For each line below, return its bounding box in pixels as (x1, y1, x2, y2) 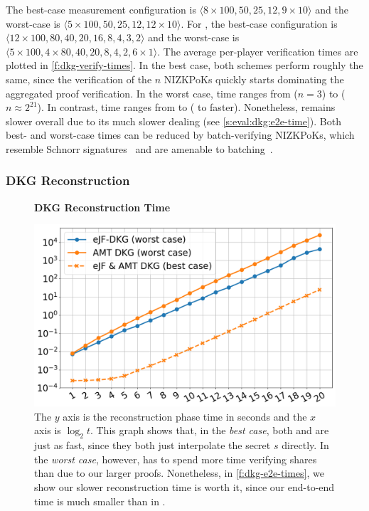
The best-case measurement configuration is (6, 2, 196, 16)
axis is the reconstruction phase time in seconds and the (63, 409, 307, 423)
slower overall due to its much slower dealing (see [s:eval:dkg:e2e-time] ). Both (6, 113, 341, 128)
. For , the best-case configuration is (181, 16, 338, 31)
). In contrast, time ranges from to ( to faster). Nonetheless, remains (37, 100, 336, 115)
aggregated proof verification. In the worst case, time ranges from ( (6, 85, 298, 100)
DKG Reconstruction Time (34, 199, 171, 214)
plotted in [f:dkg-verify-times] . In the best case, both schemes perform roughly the (6, 58, 363, 73)
